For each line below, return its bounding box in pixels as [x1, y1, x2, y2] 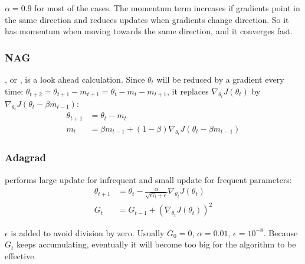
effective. [5, 249, 37, 262]
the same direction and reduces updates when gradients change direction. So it [5, 13, 289, 25]
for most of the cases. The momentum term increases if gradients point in [34, 2, 300, 14]
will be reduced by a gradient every [156, 73, 284, 85]
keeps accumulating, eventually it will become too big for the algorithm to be [17, 238, 296, 250]
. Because [263, 226, 298, 239]
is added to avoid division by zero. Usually [11, 226, 165, 239]
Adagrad [5, 150, 47, 165]
